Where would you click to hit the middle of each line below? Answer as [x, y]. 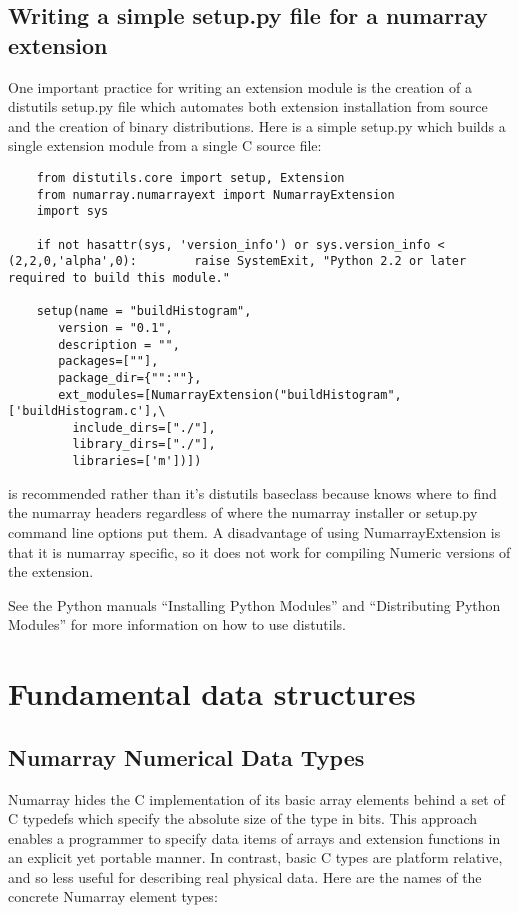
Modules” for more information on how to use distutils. [177, 624]
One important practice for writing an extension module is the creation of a [240, 86]
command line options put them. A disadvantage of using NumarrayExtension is [254, 531]
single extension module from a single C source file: [165, 145]
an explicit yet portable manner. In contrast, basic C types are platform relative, [255, 857]
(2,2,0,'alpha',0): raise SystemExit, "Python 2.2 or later [237, 261]
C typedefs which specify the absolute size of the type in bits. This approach [243, 818]
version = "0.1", [115, 327]
